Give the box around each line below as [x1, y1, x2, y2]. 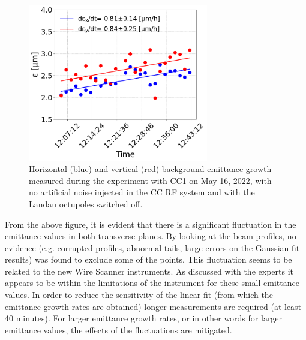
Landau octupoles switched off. [29, 197, 143, 210]
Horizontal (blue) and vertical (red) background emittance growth [29, 163, 272, 175]
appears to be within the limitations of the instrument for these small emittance [5, 276, 299, 289]
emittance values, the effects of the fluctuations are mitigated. [5, 323, 232, 336]
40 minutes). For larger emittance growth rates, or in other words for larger [5, 312, 283, 324]
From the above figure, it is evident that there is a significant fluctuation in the [5, 218, 296, 230]
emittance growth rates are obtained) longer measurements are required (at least [5, 300, 302, 312]
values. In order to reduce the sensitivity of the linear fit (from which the [5, 288, 273, 301]
